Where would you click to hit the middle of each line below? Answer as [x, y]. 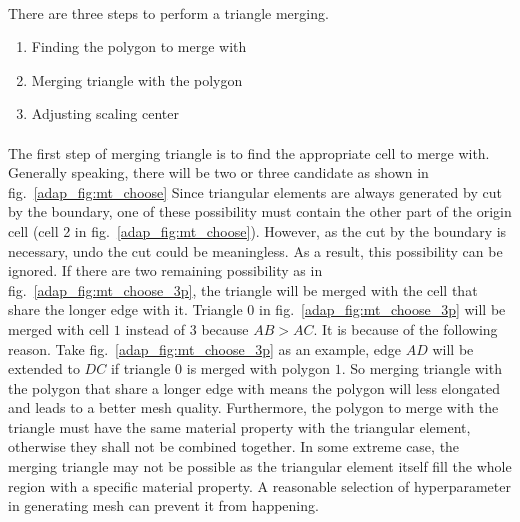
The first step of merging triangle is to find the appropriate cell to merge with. [249, 152]
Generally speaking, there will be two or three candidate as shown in [218, 172]
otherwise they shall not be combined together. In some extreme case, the [234, 446]
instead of [155, 328]
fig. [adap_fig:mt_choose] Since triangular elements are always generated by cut [255, 191]
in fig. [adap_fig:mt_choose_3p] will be [382, 309]
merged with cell [59, 328]
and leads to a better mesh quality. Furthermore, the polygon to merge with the [253, 407]
